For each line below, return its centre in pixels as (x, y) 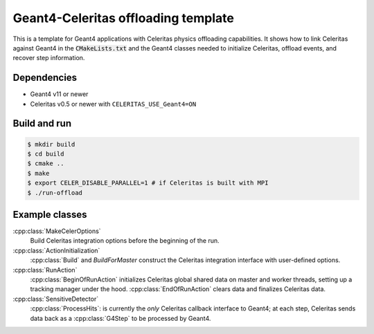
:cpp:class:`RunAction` (45, 270)
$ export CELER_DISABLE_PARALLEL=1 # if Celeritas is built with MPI (148, 183)
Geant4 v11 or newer (59, 94)
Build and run (42, 123)
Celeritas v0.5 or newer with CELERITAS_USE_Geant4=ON (113, 104)
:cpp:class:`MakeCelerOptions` (57, 231)
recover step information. (49, 58)
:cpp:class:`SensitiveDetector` (56, 299)
